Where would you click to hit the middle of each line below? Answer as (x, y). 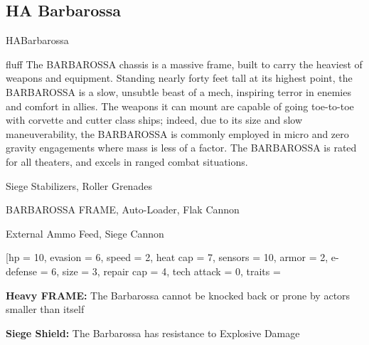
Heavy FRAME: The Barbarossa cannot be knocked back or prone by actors (178, 295)
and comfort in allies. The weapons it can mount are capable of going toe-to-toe (180, 106)
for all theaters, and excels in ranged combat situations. (127, 161)
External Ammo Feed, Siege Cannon (85, 233)
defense (22, 271)
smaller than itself (45, 309)
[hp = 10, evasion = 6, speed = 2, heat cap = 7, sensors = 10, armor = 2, (167, 257)
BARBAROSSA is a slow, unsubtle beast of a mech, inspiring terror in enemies (178, 91)
